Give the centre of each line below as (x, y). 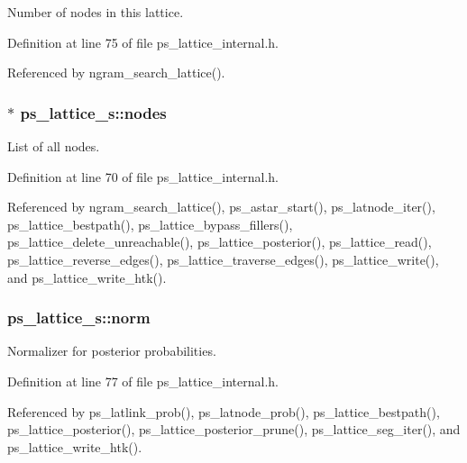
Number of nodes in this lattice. (96, 12)
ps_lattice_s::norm (79, 318)
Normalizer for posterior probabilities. (112, 351)
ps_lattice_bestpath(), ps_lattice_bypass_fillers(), (150, 224)
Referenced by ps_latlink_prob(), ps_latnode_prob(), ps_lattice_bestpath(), (224, 411)
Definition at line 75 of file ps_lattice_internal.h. (143, 42)
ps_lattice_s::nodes (93, 112)
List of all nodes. (54, 146)
